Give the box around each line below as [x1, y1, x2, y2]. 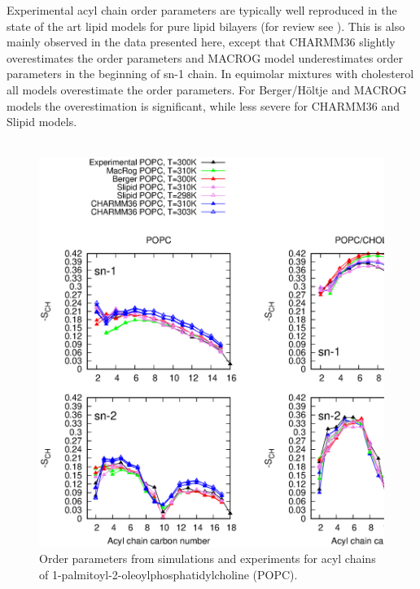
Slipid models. [7, 113, 77, 130]
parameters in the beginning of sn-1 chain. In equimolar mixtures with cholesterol [7, 65, 414, 82]
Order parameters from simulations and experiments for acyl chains [39, 550, 376, 567]
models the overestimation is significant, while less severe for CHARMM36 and [7, 97, 400, 114]
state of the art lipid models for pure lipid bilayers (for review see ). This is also [7, 17, 405, 34]
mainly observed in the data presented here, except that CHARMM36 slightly [7, 33, 396, 50]
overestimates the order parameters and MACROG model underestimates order [7, 49, 404, 66]
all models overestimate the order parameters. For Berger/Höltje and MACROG [7, 81, 407, 98]
